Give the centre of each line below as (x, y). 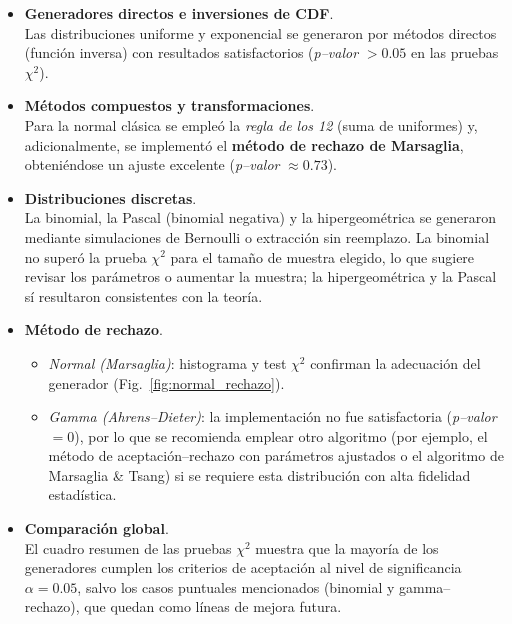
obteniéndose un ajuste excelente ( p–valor (152, 164)
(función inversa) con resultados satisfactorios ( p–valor (191, 52)
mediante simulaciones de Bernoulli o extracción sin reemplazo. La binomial (257, 236)
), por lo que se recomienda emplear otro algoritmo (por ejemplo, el (281, 435)
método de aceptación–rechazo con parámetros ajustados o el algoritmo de (276, 455)
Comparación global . (96, 528)
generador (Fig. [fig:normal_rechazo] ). (166, 382)
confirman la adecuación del (395, 362)
